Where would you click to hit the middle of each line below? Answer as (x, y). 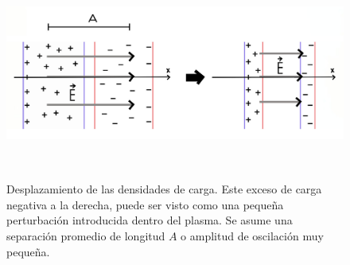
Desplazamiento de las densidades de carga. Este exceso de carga (164, 189)
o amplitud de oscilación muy (252, 235)
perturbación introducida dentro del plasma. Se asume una (150, 220)
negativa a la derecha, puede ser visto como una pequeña (145, 204)
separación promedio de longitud (86, 235)
